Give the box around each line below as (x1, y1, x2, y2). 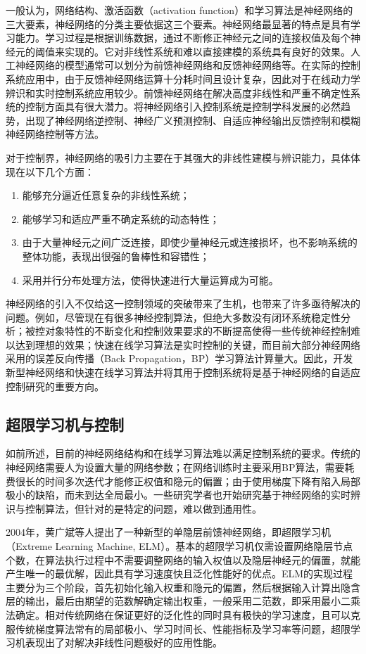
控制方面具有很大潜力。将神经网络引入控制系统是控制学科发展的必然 (25, 99, 341, 114)
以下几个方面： (25, 164, 94, 179)
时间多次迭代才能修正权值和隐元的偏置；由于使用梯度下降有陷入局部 (44, 473, 360, 488)
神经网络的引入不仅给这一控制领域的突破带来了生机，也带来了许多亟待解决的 (6, 296, 360, 311)
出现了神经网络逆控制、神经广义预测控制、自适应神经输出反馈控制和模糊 (25, 113, 360, 127)
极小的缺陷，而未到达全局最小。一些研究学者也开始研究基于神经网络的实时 (6, 487, 351, 502)
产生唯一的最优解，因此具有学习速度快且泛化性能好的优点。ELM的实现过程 (6, 566, 353, 581)
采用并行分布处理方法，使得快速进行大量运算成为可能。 (22, 272, 279, 287)
